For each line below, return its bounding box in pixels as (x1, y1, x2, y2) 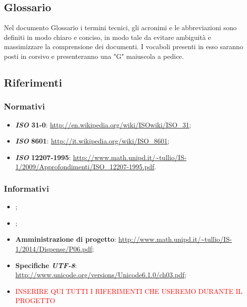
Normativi (4, 100, 45, 112)
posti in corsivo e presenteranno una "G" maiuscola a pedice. (4, 51, 184, 61)
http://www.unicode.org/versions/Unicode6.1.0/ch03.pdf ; (15, 270, 187, 280)
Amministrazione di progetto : (15, 234, 116, 244)
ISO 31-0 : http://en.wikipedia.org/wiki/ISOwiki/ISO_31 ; (15, 119, 191, 129)
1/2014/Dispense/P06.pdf (15, 243, 92, 253)
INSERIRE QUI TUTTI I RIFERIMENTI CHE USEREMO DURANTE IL (15, 286, 243, 296)
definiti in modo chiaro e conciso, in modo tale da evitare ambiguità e (4, 32, 211, 42)
